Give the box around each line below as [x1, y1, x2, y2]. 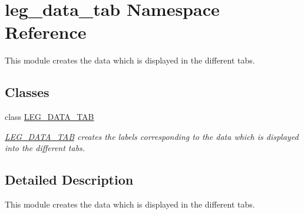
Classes [5, 83, 49, 101]
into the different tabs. [5, 142, 85, 154]
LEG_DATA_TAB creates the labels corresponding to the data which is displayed [5, 130, 299, 142]
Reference [5, 20, 87, 44]
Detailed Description [5, 170, 134, 189]
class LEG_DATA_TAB [5, 111, 94, 123]
